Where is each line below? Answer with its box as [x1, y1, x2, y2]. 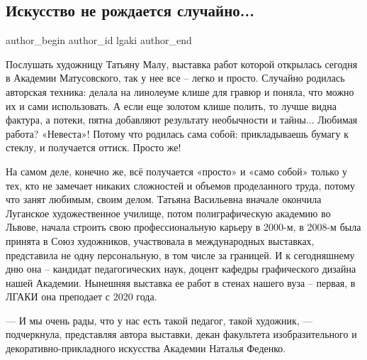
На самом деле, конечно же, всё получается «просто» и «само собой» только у [6, 163, 348, 178]
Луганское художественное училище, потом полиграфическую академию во [6, 205, 331, 220]
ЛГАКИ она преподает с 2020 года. [6, 289, 157, 304]
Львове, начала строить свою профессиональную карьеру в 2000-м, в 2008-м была [6, 219, 361, 234]
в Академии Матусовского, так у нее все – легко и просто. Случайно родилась [6, 70, 345, 85]
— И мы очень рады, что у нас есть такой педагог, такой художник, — [6, 312, 313, 327]
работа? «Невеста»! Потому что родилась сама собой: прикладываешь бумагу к [6, 126, 349, 141]
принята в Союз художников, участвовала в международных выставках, [6, 233, 315, 248]
